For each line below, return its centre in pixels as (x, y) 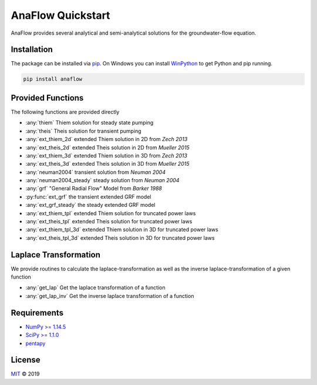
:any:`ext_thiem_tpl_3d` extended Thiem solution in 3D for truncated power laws (122, 230)
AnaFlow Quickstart (60, 15)
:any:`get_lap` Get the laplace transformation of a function (95, 287)
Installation (32, 50)
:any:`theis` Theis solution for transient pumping (83, 131)
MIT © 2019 (25, 374)
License (26, 360)
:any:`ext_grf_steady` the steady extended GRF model (90, 205)
